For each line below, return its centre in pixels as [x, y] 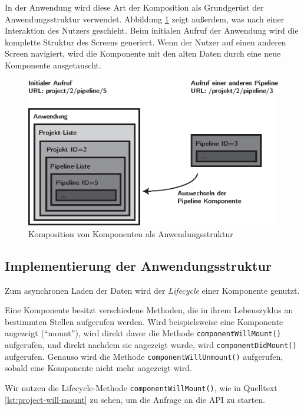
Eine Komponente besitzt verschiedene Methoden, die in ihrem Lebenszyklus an [149, 310]
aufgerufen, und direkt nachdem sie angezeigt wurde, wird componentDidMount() [151, 345]
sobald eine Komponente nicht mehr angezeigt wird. [98, 368]
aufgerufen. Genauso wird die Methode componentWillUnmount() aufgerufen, [144, 356]
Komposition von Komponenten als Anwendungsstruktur [131, 233]
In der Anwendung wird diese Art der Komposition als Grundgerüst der [134, 7]
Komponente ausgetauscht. [53, 65]
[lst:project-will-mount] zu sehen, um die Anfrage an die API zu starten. [135, 399]
